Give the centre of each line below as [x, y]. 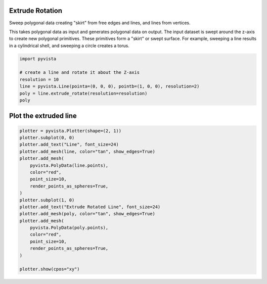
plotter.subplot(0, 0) [47, 138]
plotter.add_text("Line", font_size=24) [69, 144]
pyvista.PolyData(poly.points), [69, 228]
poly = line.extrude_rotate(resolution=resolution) [84, 93]
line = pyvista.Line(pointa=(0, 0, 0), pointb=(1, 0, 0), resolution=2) [110, 86]
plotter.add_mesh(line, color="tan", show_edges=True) [87, 151]
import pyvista [38, 59]
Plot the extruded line [43, 116]
